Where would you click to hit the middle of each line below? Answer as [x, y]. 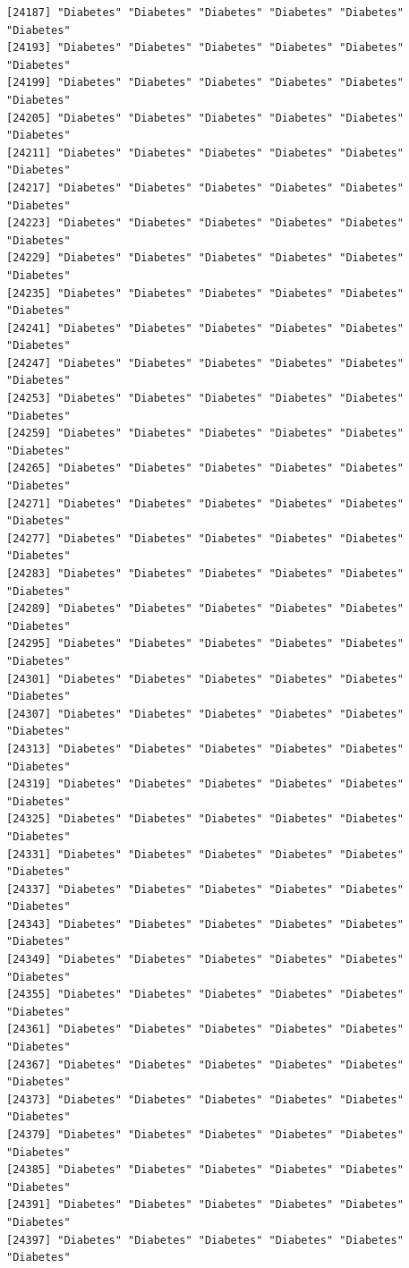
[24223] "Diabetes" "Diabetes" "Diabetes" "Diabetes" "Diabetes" [205, 223]
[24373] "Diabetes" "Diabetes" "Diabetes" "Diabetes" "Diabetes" [205, 1099]
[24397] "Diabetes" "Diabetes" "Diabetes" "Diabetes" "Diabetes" [205, 1240]
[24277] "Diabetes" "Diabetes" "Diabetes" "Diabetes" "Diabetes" [205, 538]
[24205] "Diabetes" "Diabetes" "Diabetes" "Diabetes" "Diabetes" [205, 118]
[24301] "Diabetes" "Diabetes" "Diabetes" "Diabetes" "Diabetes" [205, 679]
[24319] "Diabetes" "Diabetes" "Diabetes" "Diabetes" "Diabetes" [205, 784]
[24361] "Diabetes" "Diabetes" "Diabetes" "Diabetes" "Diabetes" [205, 1030]
